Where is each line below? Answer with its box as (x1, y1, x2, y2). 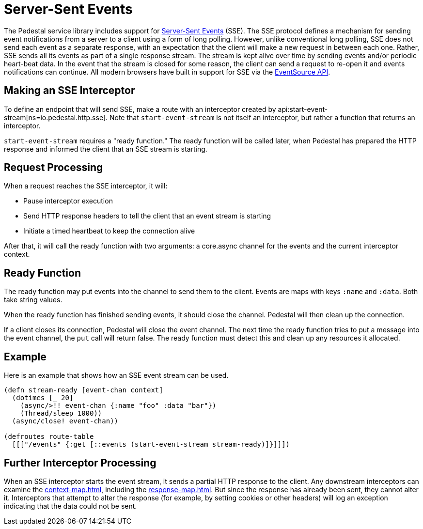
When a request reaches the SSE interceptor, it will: (4, 182, 168, 190)
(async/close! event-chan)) (12, 417, 119, 425)
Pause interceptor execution (23, 197, 113, 205)
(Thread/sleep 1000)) (20, 409, 102, 418)
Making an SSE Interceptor (4, 84, 135, 97)
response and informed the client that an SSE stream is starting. (4, 144, 207, 153)
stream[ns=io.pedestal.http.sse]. (4, 113, 108, 122)
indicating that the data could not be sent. (4, 501, 137, 510)
